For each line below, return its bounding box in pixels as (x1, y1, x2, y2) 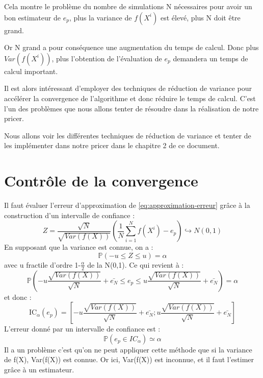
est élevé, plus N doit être (160, 12, 241, 22)
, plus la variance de (69, 12, 132, 22)
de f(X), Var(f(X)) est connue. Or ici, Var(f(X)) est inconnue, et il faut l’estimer (4, 354, 254, 365)
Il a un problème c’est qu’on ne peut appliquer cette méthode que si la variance (4, 344, 252, 355)
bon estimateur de (4, 12, 61, 22)
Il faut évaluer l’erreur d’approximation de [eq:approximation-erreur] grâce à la (4, 200, 250, 210)
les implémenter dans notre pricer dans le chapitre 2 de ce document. (4, 140, 220, 151)
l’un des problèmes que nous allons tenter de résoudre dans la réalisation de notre (4, 103, 259, 113)
